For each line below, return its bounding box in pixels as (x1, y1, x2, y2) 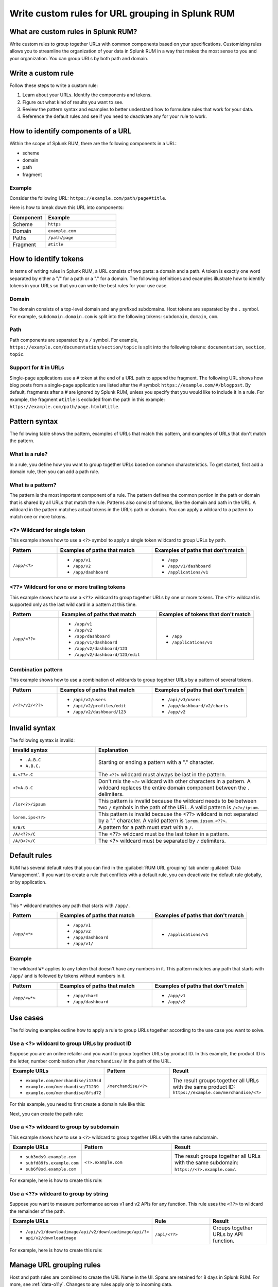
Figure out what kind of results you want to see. (22, 99, 124, 105)
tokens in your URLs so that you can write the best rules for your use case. (9, 283, 168, 288)
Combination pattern (9, 666, 63, 673)
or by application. (9, 879, 47, 885)
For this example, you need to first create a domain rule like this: (9, 1101, 146, 1107)
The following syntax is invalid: (9, 737, 75, 743)
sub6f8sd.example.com (25, 1167, 77, 1172)
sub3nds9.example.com (25, 1154, 77, 1160)
